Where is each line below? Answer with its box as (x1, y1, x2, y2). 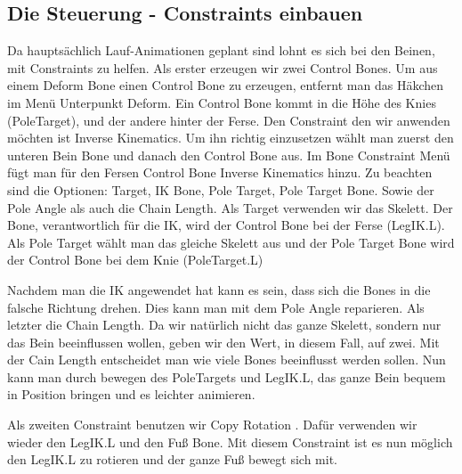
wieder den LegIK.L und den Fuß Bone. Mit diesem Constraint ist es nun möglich (7, 432, 453, 451)
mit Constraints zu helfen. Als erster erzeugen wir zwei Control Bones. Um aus (7, 58, 438, 77)
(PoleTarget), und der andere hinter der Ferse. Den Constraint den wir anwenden (7, 110, 450, 129)
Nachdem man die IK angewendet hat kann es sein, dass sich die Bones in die (7, 280, 431, 298)
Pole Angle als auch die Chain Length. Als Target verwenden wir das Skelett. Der (7, 198, 453, 217)
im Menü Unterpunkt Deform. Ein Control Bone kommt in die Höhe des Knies (7, 93, 436, 111)
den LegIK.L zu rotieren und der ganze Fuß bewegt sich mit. (7, 450, 337, 469)
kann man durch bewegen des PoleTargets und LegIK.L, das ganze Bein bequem (7, 367, 446, 386)
